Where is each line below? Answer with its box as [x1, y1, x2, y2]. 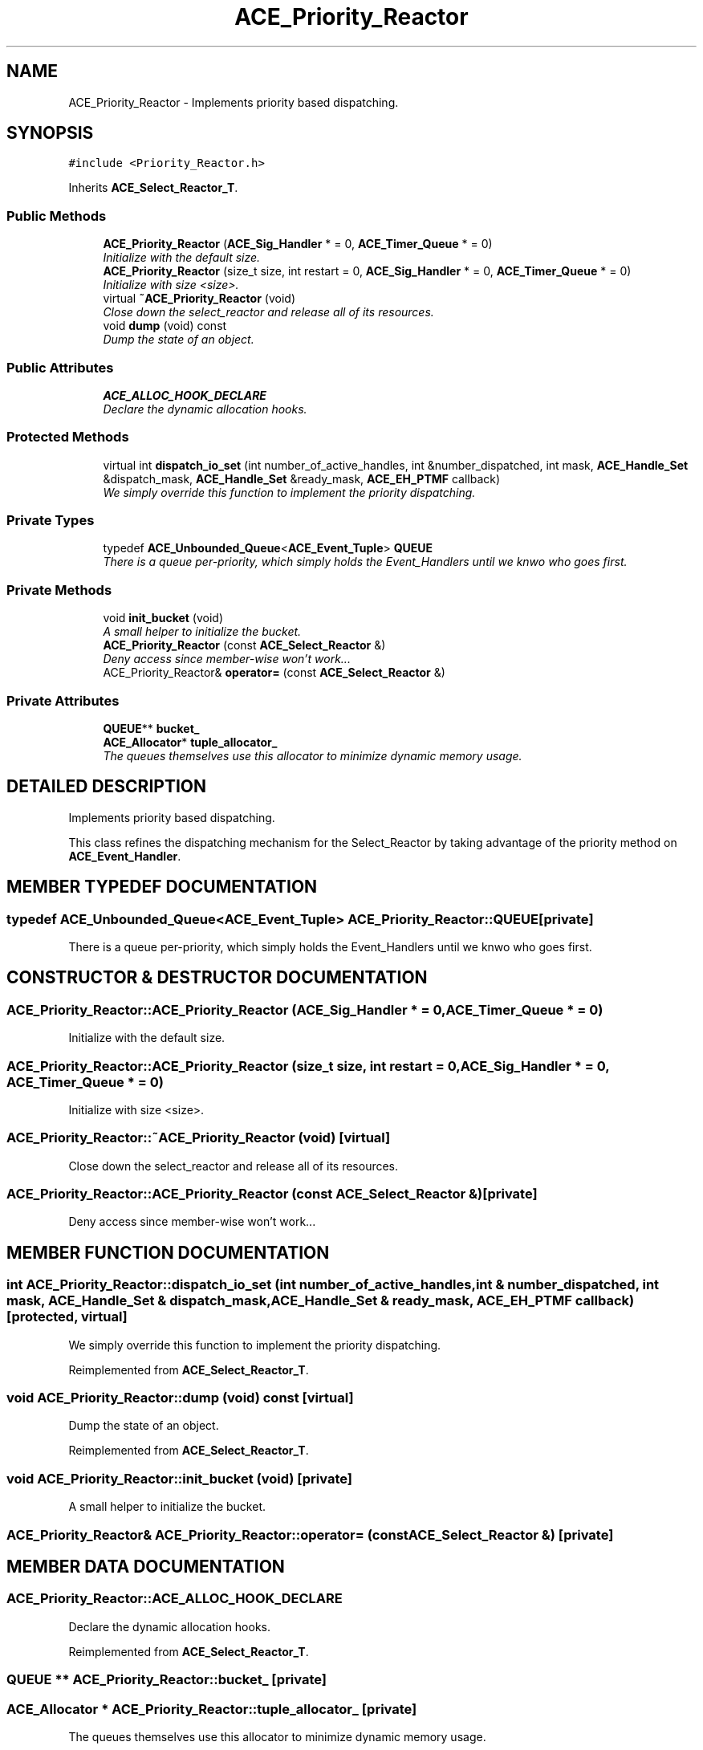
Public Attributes [6, 359, 114, 376]
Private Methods [6, 581, 112, 598]
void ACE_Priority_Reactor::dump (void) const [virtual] [6, 1390, 354, 1406]
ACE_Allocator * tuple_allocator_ [103, 735, 278, 749]
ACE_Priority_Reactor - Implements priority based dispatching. [68, 95, 399, 109]
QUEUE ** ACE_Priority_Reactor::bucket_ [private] [6, 1671, 327, 1688]
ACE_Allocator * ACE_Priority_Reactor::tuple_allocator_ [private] [6, 1700, 417, 1717]
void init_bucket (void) [103, 611, 224, 625]
